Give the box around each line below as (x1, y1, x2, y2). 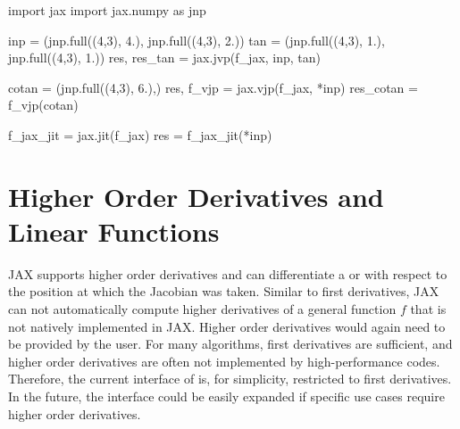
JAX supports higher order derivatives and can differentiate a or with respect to (8, 264, 447, 283)
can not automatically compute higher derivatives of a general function (8, 300, 397, 318)
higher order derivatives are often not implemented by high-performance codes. (8, 351, 440, 370)
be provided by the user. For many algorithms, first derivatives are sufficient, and (8, 334, 453, 353)
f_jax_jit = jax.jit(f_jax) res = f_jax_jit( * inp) (8, 125, 272, 144)
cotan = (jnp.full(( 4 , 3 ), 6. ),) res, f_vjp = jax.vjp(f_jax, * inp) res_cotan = (8, 78, 418, 96)
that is (410, 300, 447, 318)
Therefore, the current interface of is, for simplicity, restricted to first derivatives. (8, 369, 452, 388)
